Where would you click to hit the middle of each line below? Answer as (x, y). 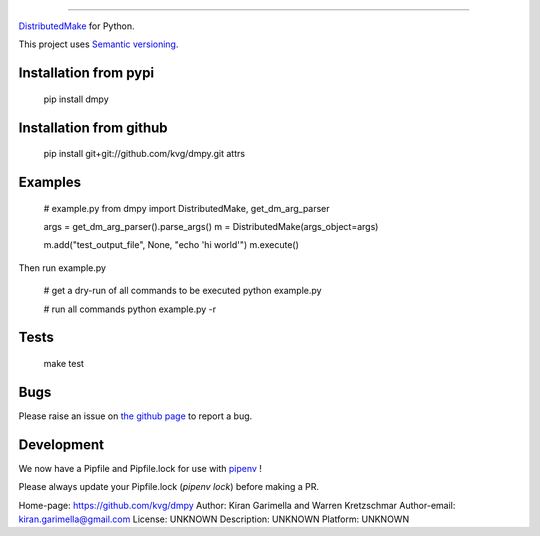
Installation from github (93, 127)
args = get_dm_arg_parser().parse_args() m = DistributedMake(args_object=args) (211, 226)
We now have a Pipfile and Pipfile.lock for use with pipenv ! (140, 468)
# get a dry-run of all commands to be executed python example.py (182, 291)
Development (61, 444)
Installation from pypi (86, 73)
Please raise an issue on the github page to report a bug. (135, 416)
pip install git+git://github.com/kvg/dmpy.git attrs (144, 154)
